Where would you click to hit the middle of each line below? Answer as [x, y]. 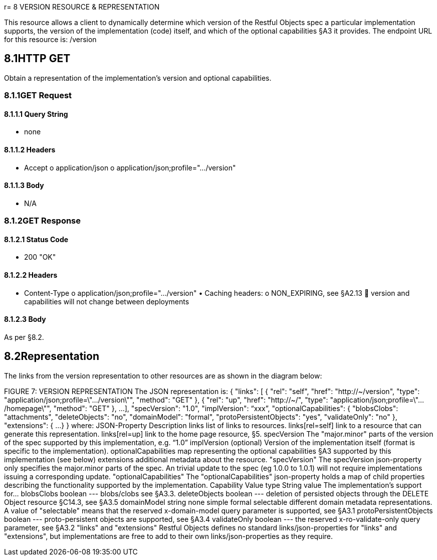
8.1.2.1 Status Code [36, 239]
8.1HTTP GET [37, 59]
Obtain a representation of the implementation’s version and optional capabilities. [138, 78]
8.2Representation [52, 356]
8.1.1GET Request [38, 96]
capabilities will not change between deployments [107, 301]
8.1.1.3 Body [24, 185]
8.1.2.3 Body [25, 319]
